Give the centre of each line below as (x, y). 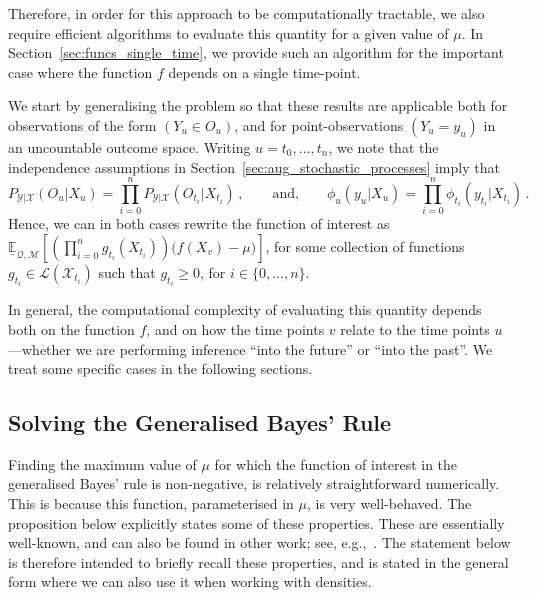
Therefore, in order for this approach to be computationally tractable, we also (246, 13)
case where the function (80, 71)
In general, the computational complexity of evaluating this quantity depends (245, 309)
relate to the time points (415, 328)
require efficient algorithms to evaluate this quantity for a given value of (228, 32)
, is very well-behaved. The (389, 503)
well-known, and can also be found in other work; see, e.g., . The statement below (259, 542)
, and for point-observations (319, 124)
